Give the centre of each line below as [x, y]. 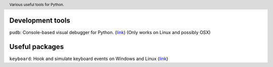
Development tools [40, 20]
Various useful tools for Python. [37, 4]
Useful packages [37, 47]
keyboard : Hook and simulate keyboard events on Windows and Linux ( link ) [89, 58]
